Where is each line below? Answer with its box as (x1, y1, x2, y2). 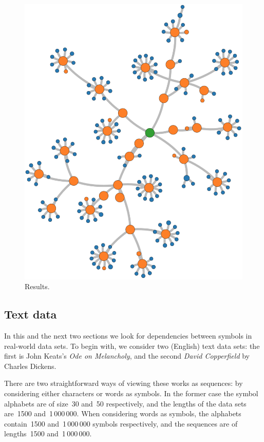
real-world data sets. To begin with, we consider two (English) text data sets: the (4, 340, 260, 351)
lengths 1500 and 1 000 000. (4, 428, 92, 439)
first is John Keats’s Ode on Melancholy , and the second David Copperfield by (4, 350, 250, 361)
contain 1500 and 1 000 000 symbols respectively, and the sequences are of (4, 418, 238, 429)
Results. (25, 281, 50, 292)
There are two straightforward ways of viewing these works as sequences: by (4, 378, 243, 388)
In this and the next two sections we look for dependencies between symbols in (4, 330, 252, 341)
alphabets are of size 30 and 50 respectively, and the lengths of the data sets (4, 398, 247, 409)
